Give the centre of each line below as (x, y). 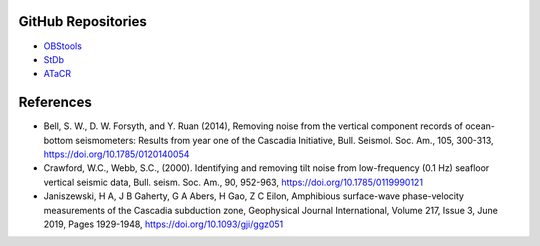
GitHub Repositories (82, 21)
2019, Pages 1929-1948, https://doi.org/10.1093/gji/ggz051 (163, 224)
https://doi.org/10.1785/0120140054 (116, 154)
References (55, 102)
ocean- (480, 126)
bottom (58, 140)
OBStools (62, 46)
